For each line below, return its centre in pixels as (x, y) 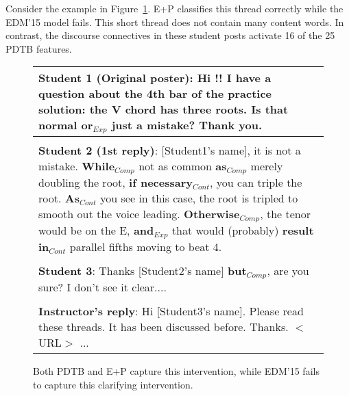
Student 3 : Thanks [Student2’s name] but (143, 271)
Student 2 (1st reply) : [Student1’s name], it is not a (170, 150)
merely (267, 166)
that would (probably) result (243, 230)
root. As (59, 198)
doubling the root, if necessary (116, 183)
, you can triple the (256, 183)
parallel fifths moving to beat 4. (146, 247)
